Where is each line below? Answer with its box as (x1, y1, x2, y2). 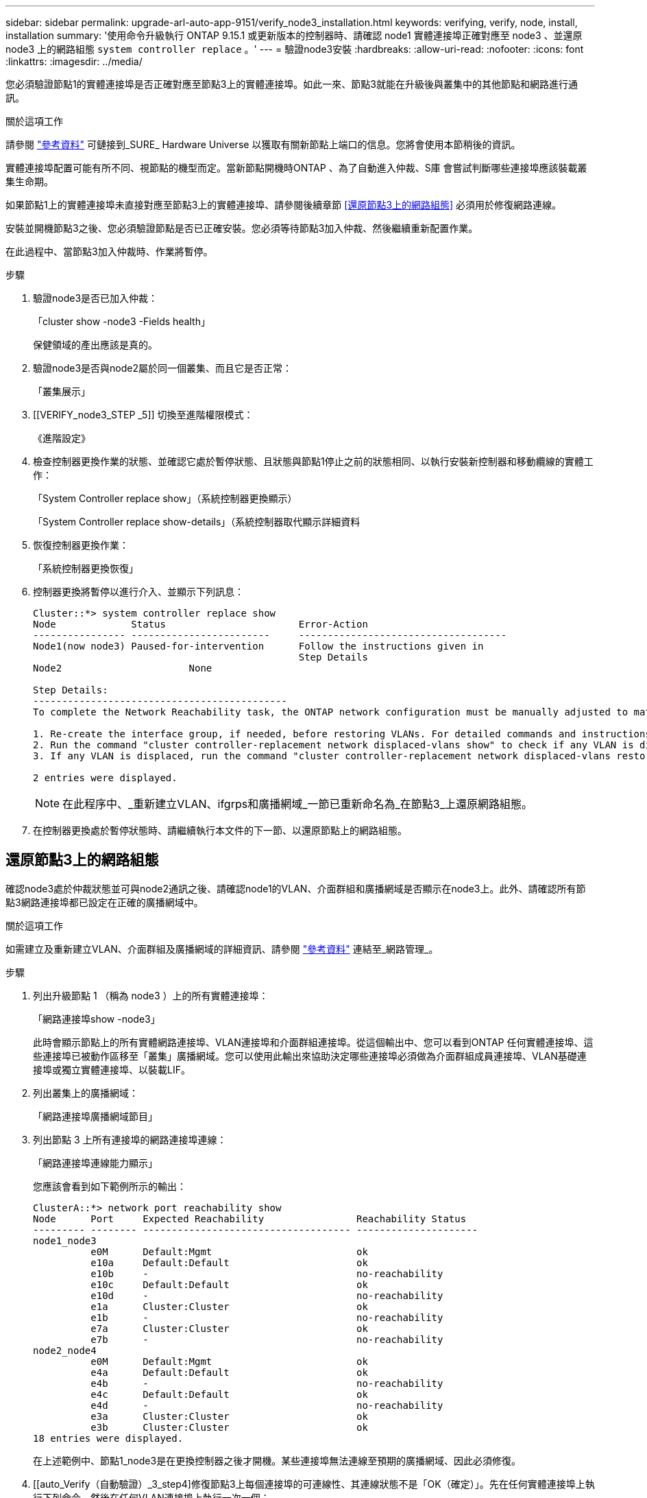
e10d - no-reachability (90, 1289, 443, 1301)
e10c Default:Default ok (90, 1279, 368, 1290)
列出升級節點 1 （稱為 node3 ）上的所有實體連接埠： (33, 989, 269, 1001)
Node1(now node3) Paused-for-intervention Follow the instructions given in (33, 641, 484, 652)
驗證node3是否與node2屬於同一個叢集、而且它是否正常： (33, 362, 292, 374)
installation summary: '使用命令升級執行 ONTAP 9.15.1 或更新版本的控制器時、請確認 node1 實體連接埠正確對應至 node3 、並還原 (5, 29, 583, 41)
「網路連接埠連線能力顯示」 (33, 1156, 158, 1169)
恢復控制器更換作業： (33, 539, 129, 551)
